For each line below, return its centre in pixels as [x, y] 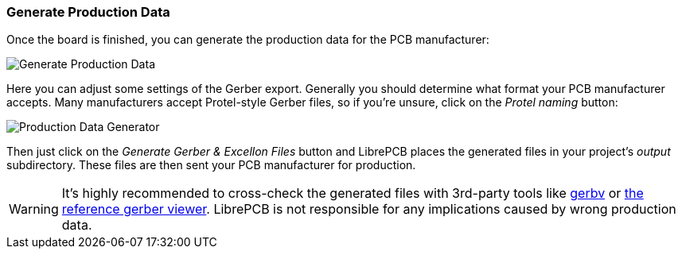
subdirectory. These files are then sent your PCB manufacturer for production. [211, 165]
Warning [34, 209]
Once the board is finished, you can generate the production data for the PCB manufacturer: [248, 40]
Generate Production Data [88, 12]
